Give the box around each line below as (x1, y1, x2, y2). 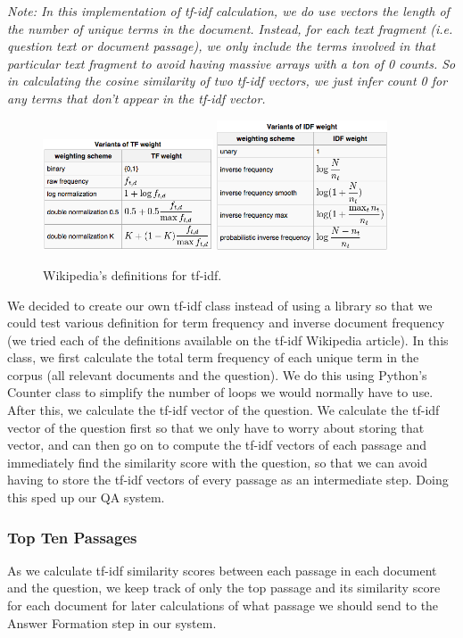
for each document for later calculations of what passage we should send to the (7, 596, 439, 615)
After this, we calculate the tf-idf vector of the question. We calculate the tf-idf (7, 401, 440, 419)
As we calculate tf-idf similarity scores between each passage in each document (7, 560, 437, 579)
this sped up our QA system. (7, 488, 165, 507)
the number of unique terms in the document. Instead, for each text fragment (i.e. (7, 19, 453, 37)
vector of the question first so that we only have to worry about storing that (7, 418, 425, 436)
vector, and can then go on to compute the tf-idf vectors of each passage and (7, 435, 427, 454)
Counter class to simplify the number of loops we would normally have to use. (7, 383, 434, 402)
